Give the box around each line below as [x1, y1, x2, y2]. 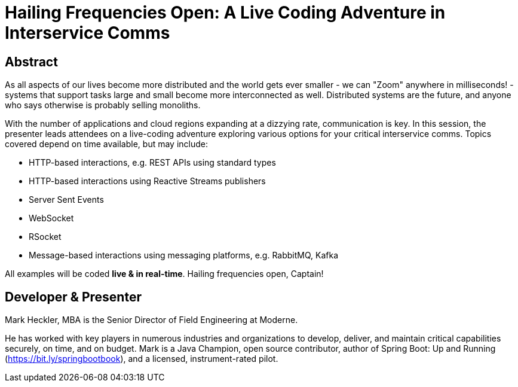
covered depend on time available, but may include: [5, 139, 209, 150]
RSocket [29, 231, 62, 242]
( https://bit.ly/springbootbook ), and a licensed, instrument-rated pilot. [5, 354, 278, 364]
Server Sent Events [29, 194, 104, 205]
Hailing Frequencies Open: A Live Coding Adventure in [5, 2, 446, 23]
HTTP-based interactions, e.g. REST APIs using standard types [29, 157, 276, 168]
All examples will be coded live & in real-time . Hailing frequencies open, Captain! [5, 269, 324, 279]
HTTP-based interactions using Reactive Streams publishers [29, 176, 266, 187]
